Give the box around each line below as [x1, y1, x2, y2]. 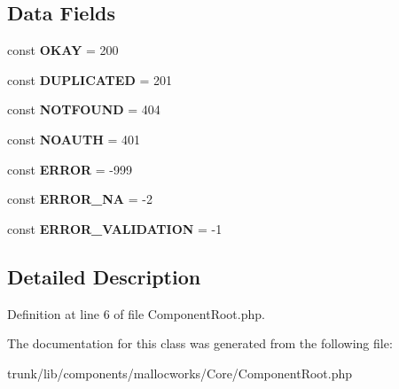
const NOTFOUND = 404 [7, 100, 160, 119]
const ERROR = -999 [7, 159, 132, 178]
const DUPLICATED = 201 [7, 70, 172, 89]
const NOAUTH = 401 [7, 129, 140, 148]
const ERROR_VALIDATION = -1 [7, 219, 223, 237]
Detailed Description [7, 262, 201, 290]
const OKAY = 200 [7, 41, 119, 59]
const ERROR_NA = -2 [7, 190, 153, 208]
